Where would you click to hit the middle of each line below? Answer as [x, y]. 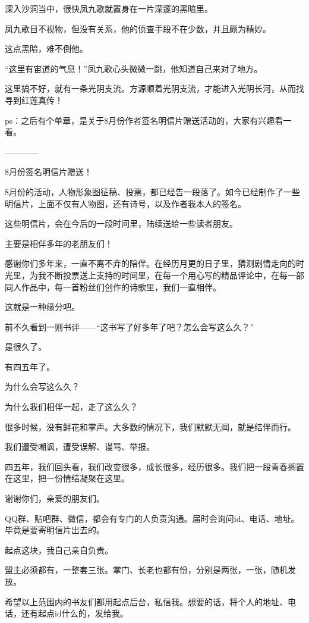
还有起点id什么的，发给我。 [75, 613]
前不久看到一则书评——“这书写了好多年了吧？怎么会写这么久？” [130, 326]
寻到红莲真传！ [34, 100]
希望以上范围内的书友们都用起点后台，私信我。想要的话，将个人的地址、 [146, 601]
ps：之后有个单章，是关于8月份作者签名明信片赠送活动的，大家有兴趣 [140, 120]
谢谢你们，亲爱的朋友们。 [55, 498]
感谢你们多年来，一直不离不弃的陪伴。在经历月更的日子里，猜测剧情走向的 [150, 263]
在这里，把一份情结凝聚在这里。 [67, 478]
